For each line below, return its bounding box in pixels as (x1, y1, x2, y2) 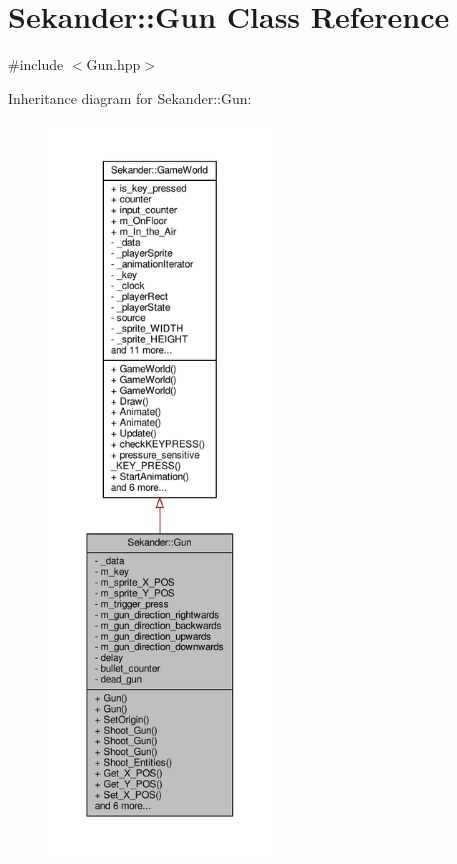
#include (8, 54, 64, 75)
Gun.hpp (86, 54, 141, 75)
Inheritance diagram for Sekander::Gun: (8, 87, 252, 108)
